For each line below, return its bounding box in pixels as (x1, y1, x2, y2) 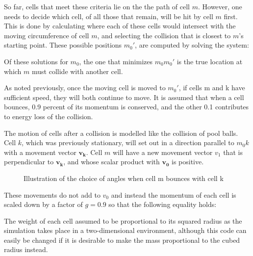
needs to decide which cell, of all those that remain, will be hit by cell (4, 11, 213, 21)
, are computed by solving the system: (135, 40, 249, 50)
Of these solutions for (4, 56, 68, 66)
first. (224, 11, 238, 21)
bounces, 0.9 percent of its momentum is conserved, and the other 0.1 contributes (4, 102, 249, 112)
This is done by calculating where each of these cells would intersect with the (4, 21, 236, 31)
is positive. (172, 156, 204, 167)
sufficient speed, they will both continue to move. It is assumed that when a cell (4, 92, 244, 102)
